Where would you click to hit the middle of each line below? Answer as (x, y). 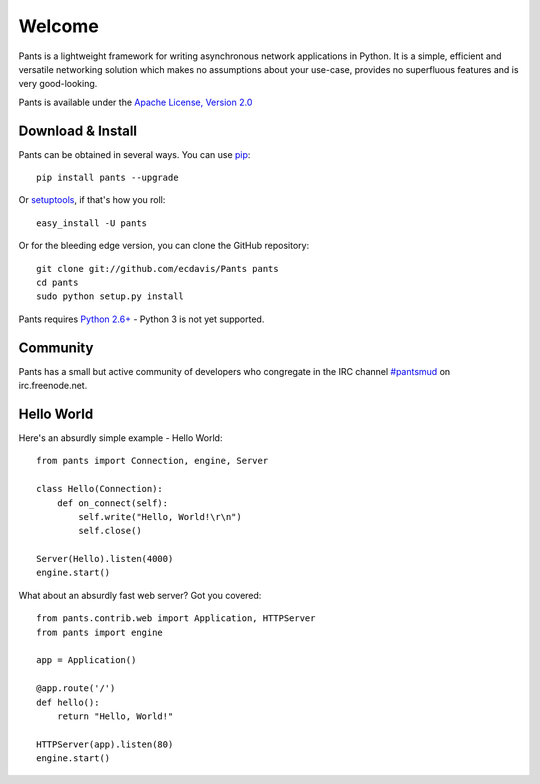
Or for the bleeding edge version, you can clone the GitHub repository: (164, 246)
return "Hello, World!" (115, 716)
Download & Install (78, 130)
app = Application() (86, 660)
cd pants (57, 282)
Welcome (58, 26)
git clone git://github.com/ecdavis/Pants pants (157, 268)
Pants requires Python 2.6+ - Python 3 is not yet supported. (141, 319)
